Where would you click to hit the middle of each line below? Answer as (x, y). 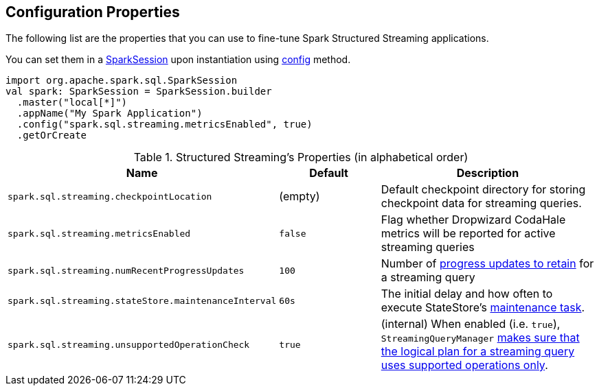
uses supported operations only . (464, 365)
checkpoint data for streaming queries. (481, 203)
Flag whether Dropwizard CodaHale (473, 220)
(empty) (299, 197)
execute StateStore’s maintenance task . (483, 308)
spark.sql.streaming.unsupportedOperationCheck (129, 344)
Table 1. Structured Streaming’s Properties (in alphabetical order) (301, 157)
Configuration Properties (93, 12)
